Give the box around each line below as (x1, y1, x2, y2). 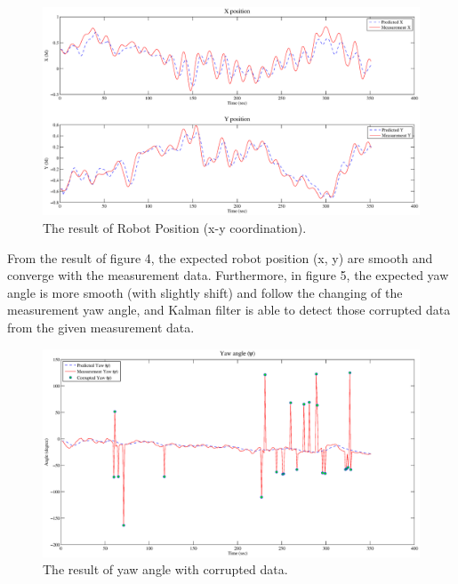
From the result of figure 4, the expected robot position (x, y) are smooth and (7, 248, 433, 267)
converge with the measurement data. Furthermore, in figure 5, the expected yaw (7, 266, 449, 284)
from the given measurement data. (7, 317, 195, 336)
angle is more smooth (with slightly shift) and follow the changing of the (7, 283, 403, 301)
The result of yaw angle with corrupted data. (43, 560, 288, 579)
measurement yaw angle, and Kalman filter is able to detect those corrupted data (7, 300, 451, 319)
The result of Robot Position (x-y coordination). (43, 218, 307, 236)
